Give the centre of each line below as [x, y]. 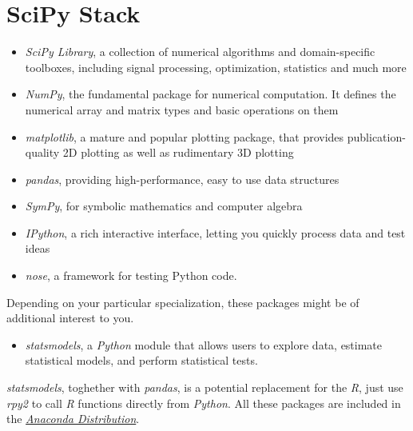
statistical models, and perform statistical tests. [141, 360]
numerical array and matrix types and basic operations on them [182, 109]
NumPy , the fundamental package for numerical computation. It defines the [210, 94]
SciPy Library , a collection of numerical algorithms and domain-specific [200, 52]
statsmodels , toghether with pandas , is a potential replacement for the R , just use [205, 387]
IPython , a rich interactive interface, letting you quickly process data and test [215, 232]
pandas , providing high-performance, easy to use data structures [182, 179]
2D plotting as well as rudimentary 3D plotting [178, 152]
